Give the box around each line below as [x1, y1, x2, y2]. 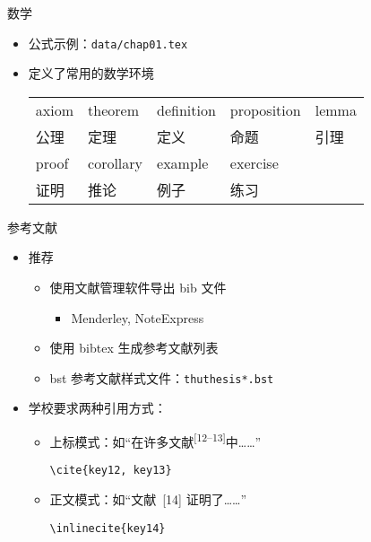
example [157, 152, 209, 173]
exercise [229, 152, 279, 173]
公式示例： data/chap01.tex [28, 33, 188, 52]
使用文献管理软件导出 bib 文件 [49, 278, 227, 297]
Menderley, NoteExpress [71, 308, 204, 327]
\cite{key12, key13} [49, 464, 172, 477]
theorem [88, 99, 139, 120]
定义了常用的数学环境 [28, 64, 154, 83]
